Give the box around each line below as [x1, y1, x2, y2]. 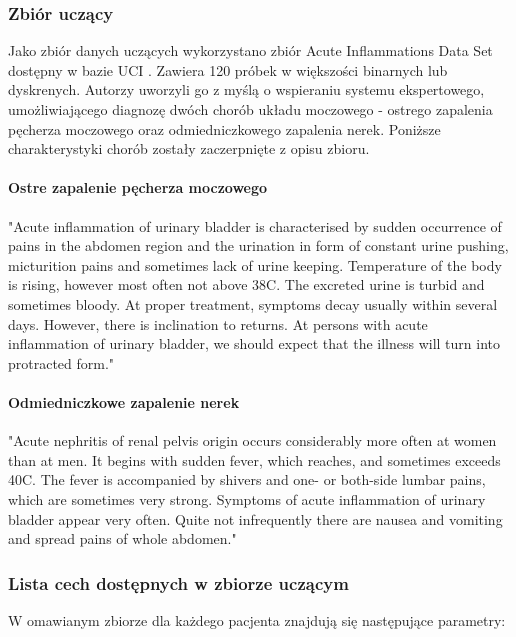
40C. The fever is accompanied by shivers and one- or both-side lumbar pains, [8, 469, 486, 490]
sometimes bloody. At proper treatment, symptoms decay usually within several [8, 293, 498, 314]
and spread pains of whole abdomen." [8, 528, 237, 549]
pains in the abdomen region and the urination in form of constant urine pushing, [8, 235, 509, 256]
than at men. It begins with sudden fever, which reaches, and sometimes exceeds [8, 449, 501, 470]
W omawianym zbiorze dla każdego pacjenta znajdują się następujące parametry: [8, 609, 506, 630]
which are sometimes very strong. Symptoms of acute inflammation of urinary [8, 488, 486, 509]
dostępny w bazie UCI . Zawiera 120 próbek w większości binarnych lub [8, 59, 448, 80]
